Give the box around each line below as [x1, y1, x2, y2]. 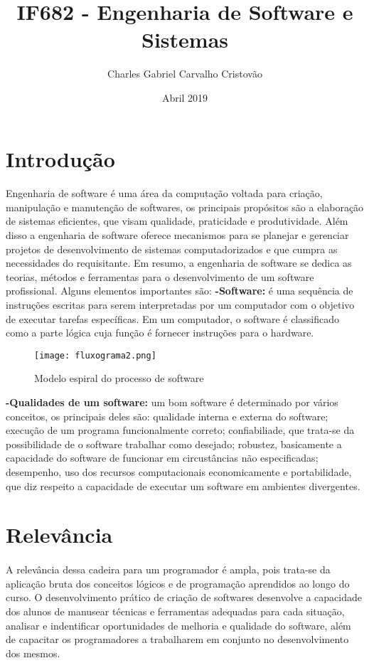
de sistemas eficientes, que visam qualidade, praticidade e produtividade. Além [6, 213, 348, 228]
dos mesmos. [6, 645, 60, 660]
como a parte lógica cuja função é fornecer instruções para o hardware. [6, 325, 314, 340]
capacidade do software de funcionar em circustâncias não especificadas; [6, 450, 319, 465]
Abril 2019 [161, 90, 208, 105]
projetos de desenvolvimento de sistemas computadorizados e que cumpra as [6, 241, 338, 256]
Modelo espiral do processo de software [34, 371, 204, 386]
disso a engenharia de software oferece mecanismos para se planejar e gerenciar [6, 228, 349, 243]
